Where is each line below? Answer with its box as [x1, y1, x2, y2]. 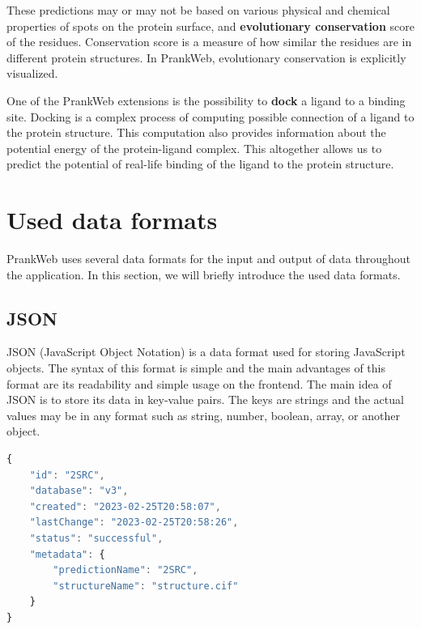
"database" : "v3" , [29, 485, 129, 497]
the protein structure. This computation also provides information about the [6, 124, 386, 141]
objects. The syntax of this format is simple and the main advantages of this [6, 359, 386, 376]
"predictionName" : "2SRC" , [53, 564, 198, 576]
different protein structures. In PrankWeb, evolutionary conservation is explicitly [6, 49, 406, 66]
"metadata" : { [29, 548, 105, 560]
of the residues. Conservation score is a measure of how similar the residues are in [6, 33, 412, 50]
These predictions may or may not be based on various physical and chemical [6, 2, 390, 18]
